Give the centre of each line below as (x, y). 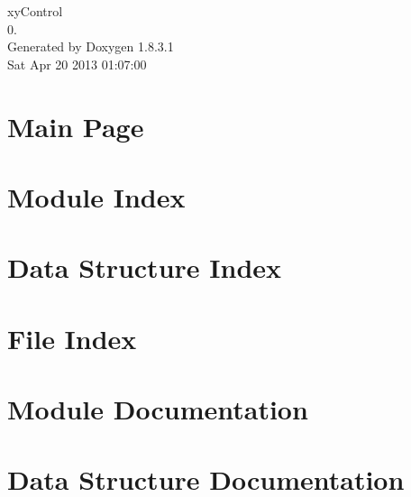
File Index (72, 338)
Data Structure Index (145, 267)
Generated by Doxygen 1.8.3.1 (91, 46)
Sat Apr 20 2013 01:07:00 (77, 64)
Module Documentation (158, 409)
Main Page (76, 126)
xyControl (35, 11)
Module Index (96, 196)
